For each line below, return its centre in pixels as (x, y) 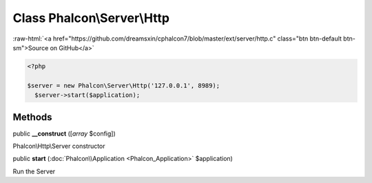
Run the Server (34, 171)
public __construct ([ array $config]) (64, 133)
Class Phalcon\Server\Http (91, 18)
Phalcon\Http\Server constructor (59, 146)
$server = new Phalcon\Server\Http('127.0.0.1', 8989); (124, 85)
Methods (32, 117)
